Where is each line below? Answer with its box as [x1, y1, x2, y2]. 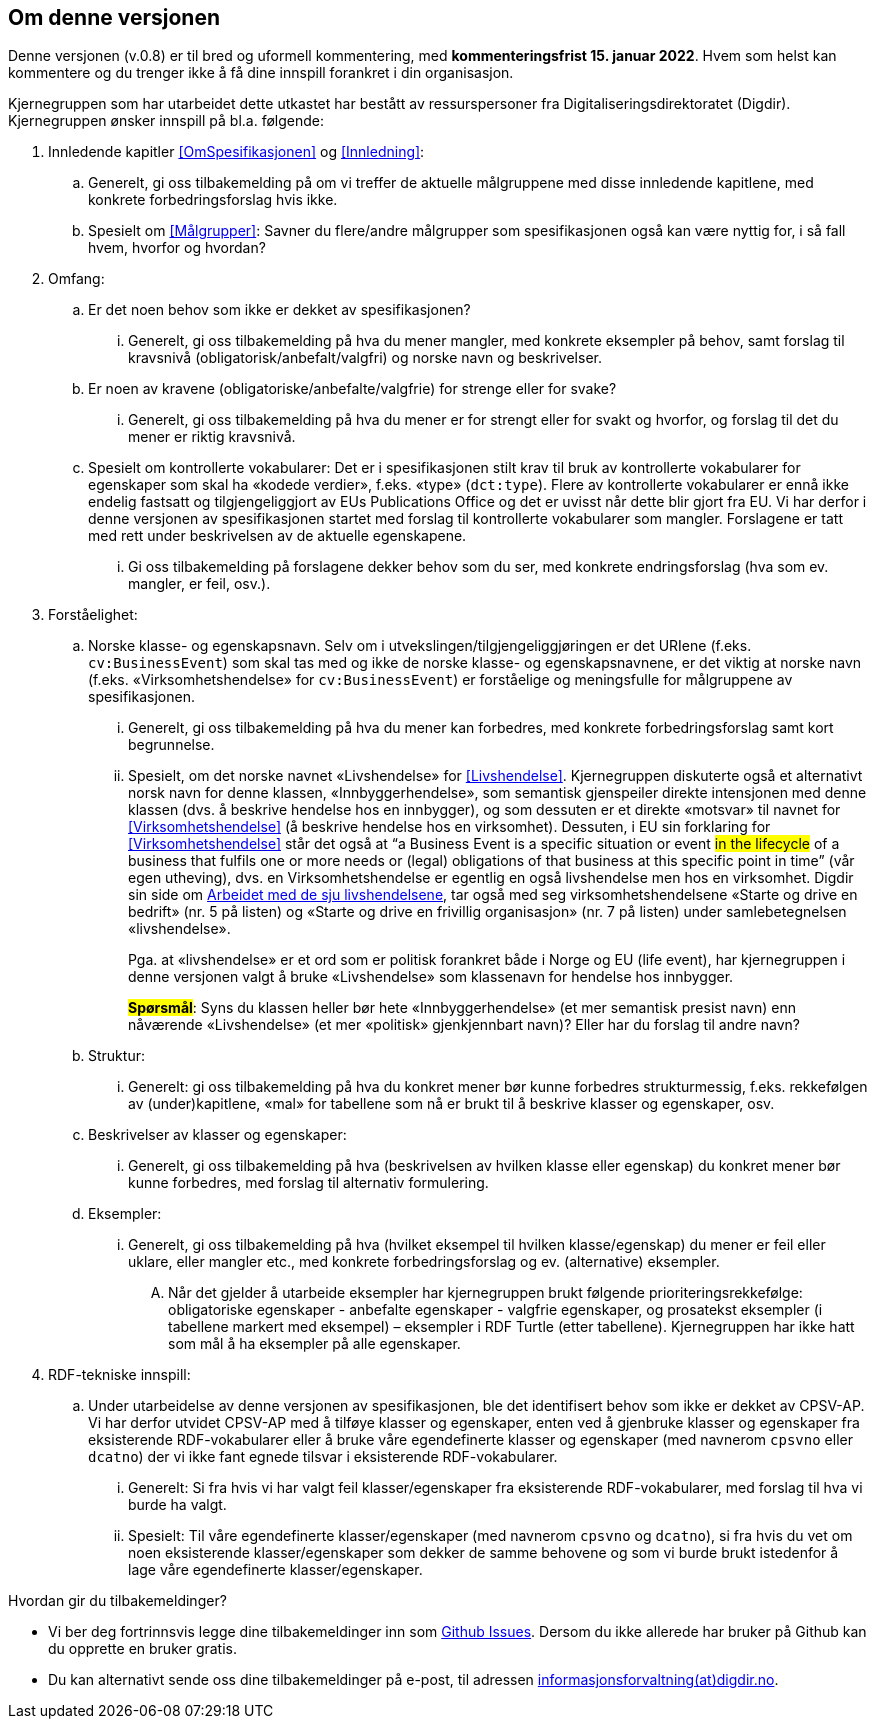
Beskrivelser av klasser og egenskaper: [88, 1126, 347, 1144]
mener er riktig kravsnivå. [128, 428, 296, 446]
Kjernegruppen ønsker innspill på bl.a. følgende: [8, 112, 325, 130]
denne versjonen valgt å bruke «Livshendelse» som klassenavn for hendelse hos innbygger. [128, 968, 734, 986]
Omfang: [48, 270, 105, 288]
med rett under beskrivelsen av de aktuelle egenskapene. [88, 527, 467, 545]
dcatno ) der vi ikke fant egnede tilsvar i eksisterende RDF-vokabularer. [88, 1448, 558, 1466]
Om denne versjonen [8, 5, 220, 30]
